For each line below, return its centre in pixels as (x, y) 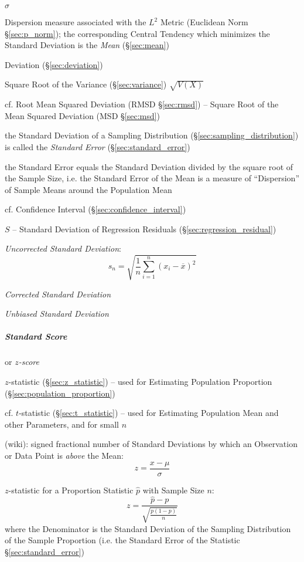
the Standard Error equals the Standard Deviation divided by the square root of (149, 166)
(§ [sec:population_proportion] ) (60, 393)
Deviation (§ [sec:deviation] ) (54, 64)
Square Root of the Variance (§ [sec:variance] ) (86, 84)
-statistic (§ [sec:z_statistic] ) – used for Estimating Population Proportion (140, 381)
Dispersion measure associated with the (76, 22)
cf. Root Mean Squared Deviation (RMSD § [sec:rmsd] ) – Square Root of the (142, 104)
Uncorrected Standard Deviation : (63, 248)
